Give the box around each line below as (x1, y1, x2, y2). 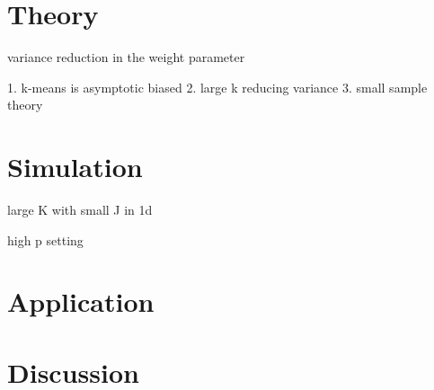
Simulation (7, 148, 143, 185)
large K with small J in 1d (7, 200, 153, 219)
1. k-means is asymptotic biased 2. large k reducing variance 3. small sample (7, 77, 428, 96)
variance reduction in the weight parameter (7, 48, 245, 66)
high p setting (7, 230, 84, 249)
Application (7, 283, 155, 320)
